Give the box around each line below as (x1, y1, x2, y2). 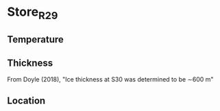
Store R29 (7, 4, 58, 22)
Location (7, 95, 46, 107)
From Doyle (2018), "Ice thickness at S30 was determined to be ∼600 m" (7, 75, 214, 83)
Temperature (7, 34, 64, 45)
